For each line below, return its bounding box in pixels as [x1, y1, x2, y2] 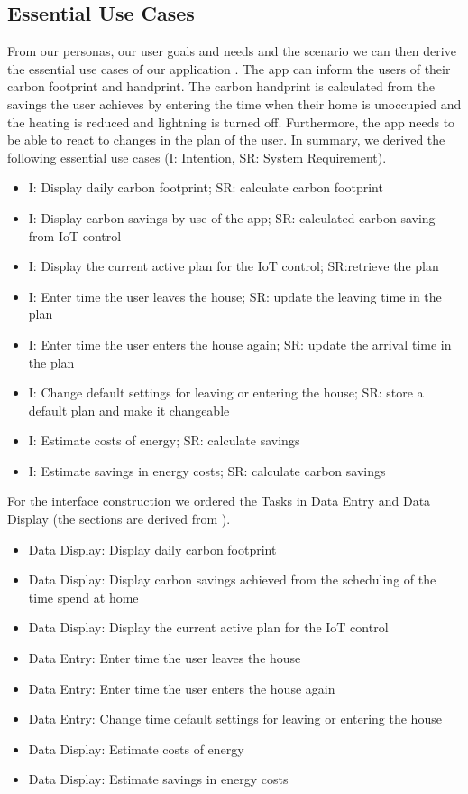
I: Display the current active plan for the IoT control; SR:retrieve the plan [28, 257, 439, 276]
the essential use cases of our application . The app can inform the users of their [7, 59, 451, 78]
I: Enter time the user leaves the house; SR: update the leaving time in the [28, 286, 442, 305]
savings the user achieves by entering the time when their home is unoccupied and [7, 94, 462, 113]
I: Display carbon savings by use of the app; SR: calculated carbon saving [28, 208, 436, 227]
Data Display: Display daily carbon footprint [28, 539, 277, 558]
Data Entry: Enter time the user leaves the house [28, 649, 301, 668]
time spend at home [28, 587, 139, 606]
